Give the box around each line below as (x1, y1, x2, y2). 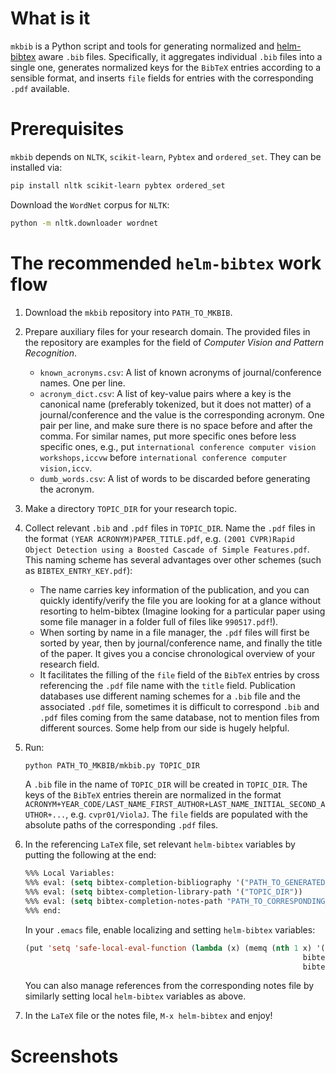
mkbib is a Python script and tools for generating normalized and (10, 40, 275, 52)
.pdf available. (10, 82, 70, 94)
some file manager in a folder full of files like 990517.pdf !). (39, 615, 279, 627)
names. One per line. (39, 377, 126, 389)
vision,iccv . (39, 462, 93, 474)
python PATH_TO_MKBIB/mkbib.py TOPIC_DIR (24, 760, 200, 771)
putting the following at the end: (24, 849, 157, 861)
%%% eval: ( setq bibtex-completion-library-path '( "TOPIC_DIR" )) (24, 887, 303, 897)
